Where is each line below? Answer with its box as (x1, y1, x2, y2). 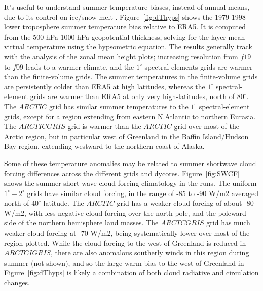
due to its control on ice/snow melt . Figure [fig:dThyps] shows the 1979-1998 (4, 11, 246, 22)
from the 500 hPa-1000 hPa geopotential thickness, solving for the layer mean (4, 31, 245, 42)
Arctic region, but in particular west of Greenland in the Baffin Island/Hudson (4, 131, 249, 141)
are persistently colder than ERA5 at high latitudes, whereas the (4, 81, 205, 91)
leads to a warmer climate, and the (25, 61, 134, 72)
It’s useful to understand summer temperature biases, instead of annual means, (4, 2, 250, 12)
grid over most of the (174, 121, 239, 132)
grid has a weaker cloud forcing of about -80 (117, 198, 254, 208)
